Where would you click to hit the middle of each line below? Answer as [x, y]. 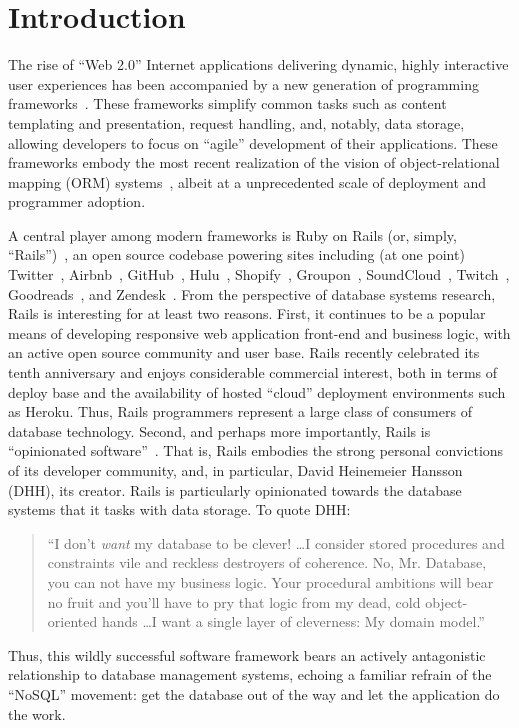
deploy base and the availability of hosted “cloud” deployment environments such [257, 391]
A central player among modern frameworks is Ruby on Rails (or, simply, [232, 234]
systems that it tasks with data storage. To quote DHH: [179, 509]
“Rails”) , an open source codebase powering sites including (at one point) [236, 254]
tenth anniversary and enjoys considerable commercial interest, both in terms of [253, 372]
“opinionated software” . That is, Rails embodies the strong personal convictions [256, 450]
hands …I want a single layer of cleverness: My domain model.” [293, 621]
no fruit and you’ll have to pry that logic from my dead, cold [234, 601]
